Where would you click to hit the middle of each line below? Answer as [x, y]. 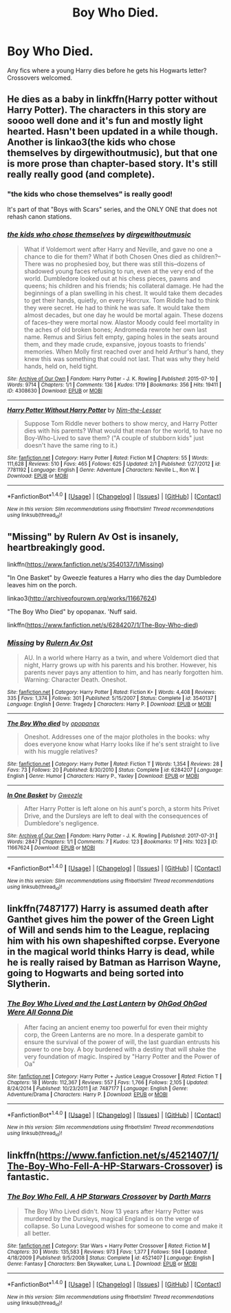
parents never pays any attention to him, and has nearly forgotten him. [123, 673]
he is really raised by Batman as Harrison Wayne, [114, 963]
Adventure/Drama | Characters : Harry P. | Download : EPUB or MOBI [88, 1094]
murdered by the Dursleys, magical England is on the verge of [111, 1219]
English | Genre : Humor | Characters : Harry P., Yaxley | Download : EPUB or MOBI [103, 776]
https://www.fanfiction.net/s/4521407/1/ [129, 1156]
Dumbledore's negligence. [62, 823]
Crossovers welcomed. [40, 78]
